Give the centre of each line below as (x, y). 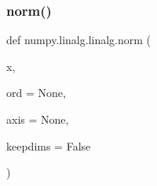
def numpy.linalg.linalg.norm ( (79, 40)
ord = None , (36, 93)
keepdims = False (49, 145)
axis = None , (38, 119)
